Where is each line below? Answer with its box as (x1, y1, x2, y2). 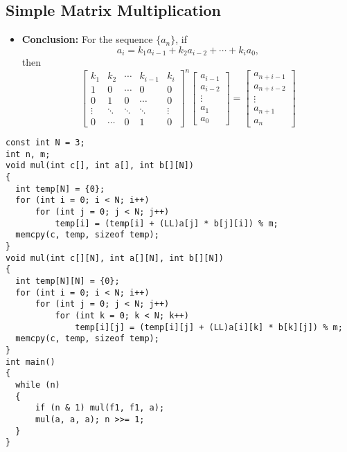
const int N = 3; (6, 138, 85, 148)
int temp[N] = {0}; (15, 183, 105, 194)
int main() (6, 356, 55, 367)
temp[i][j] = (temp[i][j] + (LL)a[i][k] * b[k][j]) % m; (75, 322, 343, 332)
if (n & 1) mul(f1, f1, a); (35, 403, 165, 413)
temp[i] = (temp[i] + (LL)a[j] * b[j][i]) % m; (55, 218, 278, 228)
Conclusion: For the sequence (21, 32, 153, 46)
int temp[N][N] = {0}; (15, 276, 120, 287)
